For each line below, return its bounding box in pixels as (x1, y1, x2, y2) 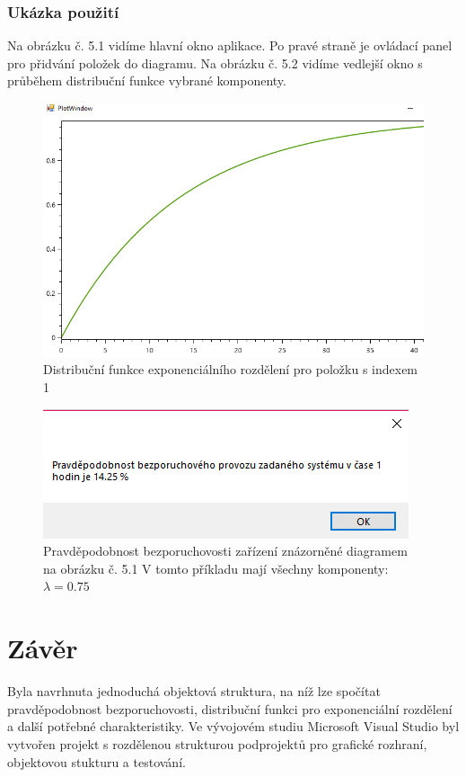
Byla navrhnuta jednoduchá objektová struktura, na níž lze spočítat (7, 682, 381, 701)
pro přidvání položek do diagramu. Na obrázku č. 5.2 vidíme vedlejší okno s (7, 53, 423, 72)
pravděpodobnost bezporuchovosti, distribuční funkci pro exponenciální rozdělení (7, 699, 453, 718)
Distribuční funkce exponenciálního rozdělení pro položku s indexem (43, 360, 418, 379)
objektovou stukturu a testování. (7, 752, 186, 771)
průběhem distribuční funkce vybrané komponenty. (7, 71, 286, 90)
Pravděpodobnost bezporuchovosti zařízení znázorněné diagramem (43, 541, 408, 560)
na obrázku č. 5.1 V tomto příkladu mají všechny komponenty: (43, 558, 389, 577)
